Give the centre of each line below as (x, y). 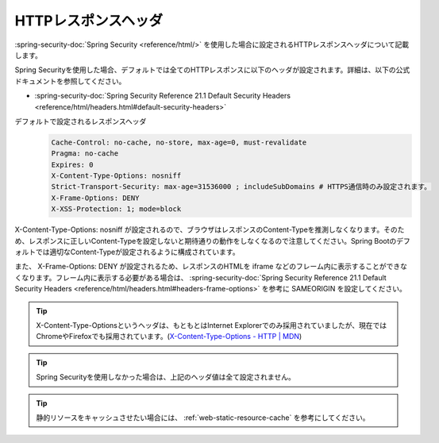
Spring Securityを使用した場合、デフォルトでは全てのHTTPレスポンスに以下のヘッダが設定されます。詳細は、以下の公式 (212, 70)
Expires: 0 (72, 164)
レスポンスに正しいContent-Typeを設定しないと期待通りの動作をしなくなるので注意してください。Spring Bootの (212, 241)
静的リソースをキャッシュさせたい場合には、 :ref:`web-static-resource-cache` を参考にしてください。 (203, 418)
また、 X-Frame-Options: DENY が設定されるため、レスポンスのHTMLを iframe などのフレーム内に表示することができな (211, 267)
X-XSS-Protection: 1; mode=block (116, 209)
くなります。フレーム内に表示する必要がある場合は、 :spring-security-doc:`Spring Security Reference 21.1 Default (200, 277)
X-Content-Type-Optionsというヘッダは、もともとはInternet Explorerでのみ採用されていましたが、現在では (212, 325)
